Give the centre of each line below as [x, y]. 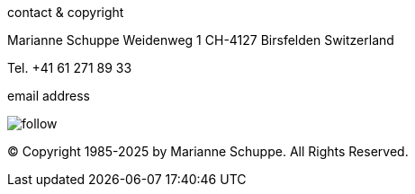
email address [49, 96]
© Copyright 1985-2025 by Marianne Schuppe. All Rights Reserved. [208, 151]
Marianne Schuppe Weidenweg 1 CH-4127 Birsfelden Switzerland [201, 40]
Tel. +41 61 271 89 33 [70, 68]
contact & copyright [66, 12]
